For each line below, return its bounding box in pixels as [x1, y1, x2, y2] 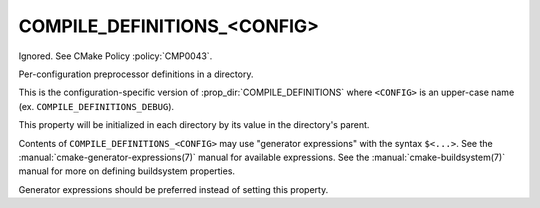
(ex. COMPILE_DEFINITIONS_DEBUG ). [18, 100, 175, 112]
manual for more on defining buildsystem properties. [18, 165, 235, 177]
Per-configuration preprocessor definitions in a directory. [18, 68, 254, 80]
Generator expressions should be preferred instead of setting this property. [18, 183, 329, 195]
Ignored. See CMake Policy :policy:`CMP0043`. [18, 50, 213, 62]
